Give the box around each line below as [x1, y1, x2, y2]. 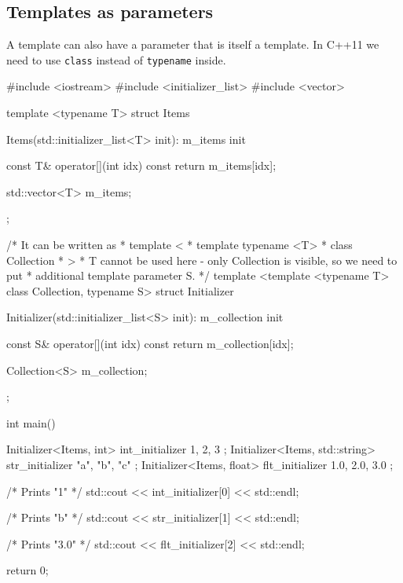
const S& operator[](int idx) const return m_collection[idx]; [6, 335, 294, 351]
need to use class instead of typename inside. [6, 51, 226, 68]
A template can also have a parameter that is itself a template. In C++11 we [6, 36, 379, 53]
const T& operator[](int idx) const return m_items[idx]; [6, 157, 277, 174]
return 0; [6, 562, 49, 578]
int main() [6, 414, 56, 431]
